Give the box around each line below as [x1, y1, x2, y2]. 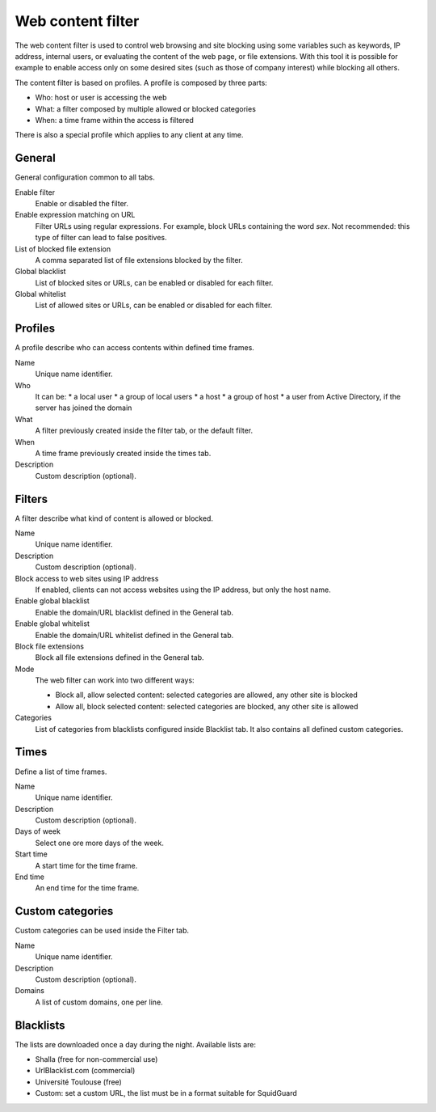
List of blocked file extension [15, 243, 111, 254]
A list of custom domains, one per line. [35, 997, 163, 1007]
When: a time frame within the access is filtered [35, 115, 194, 125]
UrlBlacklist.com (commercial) [35, 1066, 136, 1076]
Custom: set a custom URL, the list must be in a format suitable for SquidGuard [35, 1089, 298, 1098]
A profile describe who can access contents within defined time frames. [15, 343, 254, 353]
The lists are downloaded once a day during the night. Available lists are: [15, 1039, 257, 1049]
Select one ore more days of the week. [35, 838, 165, 848]
